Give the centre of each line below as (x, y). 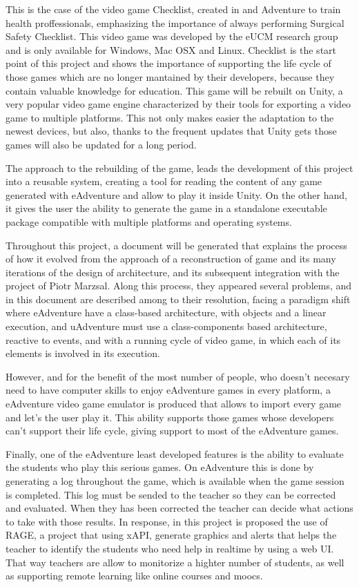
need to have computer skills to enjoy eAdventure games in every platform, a (168, 390)
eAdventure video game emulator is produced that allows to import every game (174, 404)
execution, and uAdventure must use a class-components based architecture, (166, 326)
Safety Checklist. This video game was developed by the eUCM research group (172, 36)
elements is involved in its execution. (83, 353)
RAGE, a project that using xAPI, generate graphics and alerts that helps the (171, 535)
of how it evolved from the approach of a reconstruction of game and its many (171, 259)
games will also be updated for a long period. (101, 144)
